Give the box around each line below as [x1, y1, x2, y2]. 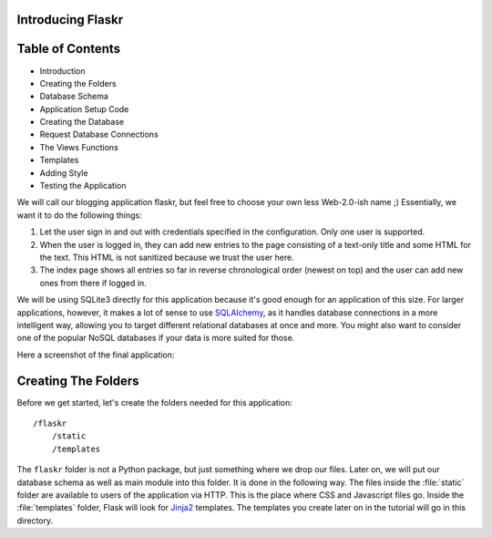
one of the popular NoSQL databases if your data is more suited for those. [16, 333, 295, 344]
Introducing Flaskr [16, 12, 123, 27]
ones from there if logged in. [39, 277, 147, 288]
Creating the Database [39, 117, 125, 128]
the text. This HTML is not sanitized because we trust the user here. [39, 252, 295, 263]
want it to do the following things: [16, 210, 142, 221]
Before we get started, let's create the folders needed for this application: [16, 397, 293, 408]
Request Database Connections [39, 129, 159, 140]
